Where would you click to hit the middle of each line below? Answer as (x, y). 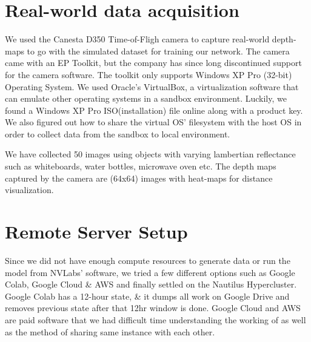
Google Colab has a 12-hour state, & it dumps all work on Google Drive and (147, 296)
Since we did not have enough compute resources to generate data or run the (148, 260)
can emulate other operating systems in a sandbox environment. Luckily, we (146, 98)
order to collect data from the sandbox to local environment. (118, 133)
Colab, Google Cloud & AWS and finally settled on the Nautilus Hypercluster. (151, 284)
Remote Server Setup (96, 232)
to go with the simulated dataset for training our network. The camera (158, 51)
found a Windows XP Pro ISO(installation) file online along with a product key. (154, 110)
